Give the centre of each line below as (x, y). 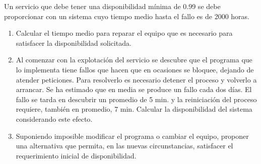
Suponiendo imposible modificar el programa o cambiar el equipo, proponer (132, 136)
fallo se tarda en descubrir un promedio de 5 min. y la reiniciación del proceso (136, 99)
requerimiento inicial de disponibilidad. (76, 155)
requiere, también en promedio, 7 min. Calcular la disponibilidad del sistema (134, 109)
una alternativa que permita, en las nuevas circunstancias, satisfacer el (124, 146)
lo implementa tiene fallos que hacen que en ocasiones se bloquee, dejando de (135, 69)
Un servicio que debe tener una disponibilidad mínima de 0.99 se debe (112, 6)
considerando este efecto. (54, 118)
